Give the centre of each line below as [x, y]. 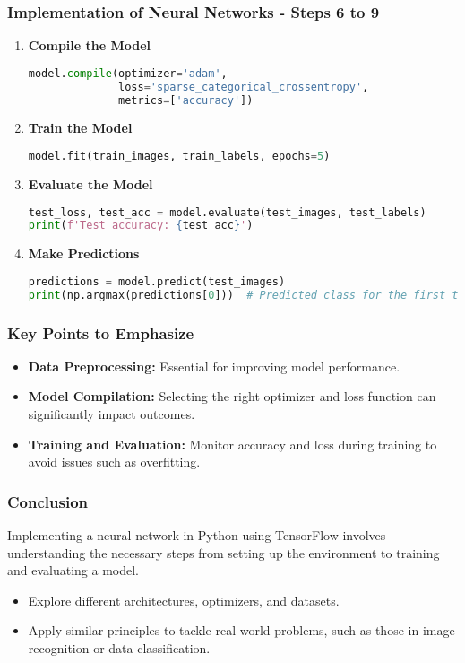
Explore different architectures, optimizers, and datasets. [184, 600]
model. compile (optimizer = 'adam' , [128, 73]
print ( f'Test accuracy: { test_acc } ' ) [141, 226]
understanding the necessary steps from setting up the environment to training [224, 552]
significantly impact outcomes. [112, 414]
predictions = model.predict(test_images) [157, 281]
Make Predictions [84, 253]
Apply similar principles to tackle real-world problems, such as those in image [241, 630]
